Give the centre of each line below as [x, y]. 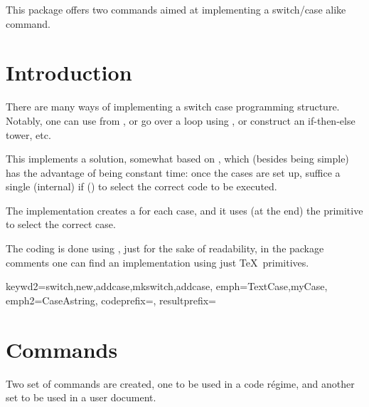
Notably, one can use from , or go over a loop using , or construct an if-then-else [181, 120]
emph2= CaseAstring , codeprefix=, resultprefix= [111, 300]
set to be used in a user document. [81, 397]
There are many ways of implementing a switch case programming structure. [173, 107]
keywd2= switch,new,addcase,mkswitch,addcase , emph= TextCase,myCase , [167, 286]
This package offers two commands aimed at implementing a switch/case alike [176, 9]
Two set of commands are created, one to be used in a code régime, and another [180, 383]
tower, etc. [28, 134]
